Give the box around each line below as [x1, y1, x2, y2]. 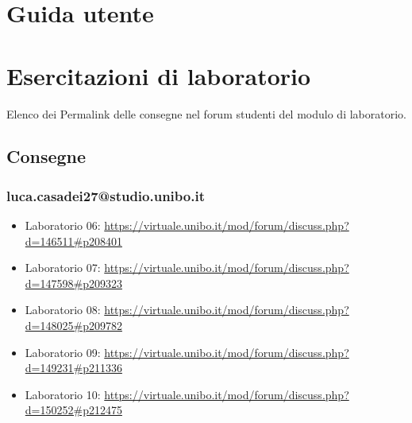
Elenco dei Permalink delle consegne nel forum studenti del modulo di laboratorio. [6, 105, 406, 122]
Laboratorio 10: [25, 386, 101, 402]
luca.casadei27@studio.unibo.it [6, 185, 205, 205]
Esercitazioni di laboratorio [6, 59, 311, 91]
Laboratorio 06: [25, 217, 101, 234]
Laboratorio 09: [25, 343, 101, 360]
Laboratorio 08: [25, 301, 101, 318]
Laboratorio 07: [25, 259, 101, 276]
